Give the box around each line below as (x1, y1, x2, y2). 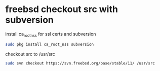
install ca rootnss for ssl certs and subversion (5, 31, 96, 38)
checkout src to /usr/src (5, 51, 56, 57)
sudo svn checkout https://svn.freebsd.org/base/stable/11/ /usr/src (5, 60, 155, 66)
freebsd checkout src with (5, 4, 118, 15)
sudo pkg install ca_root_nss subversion (5, 42, 94, 47)
